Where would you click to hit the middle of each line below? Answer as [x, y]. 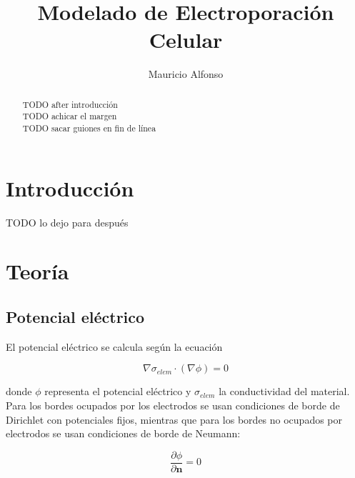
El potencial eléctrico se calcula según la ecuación [114, 346]
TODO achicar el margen [70, 116]
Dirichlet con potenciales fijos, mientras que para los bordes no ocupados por [174, 419]
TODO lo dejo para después [67, 222]
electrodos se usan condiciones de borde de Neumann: [123, 433]
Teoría [37, 271]
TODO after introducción [70, 104]
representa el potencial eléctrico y [118, 391]
